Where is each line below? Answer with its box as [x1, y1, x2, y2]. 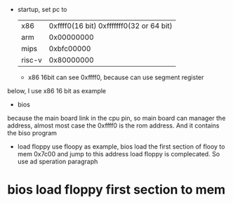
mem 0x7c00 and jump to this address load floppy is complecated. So [17, 150, 220, 158]
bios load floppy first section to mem [7, 182, 226, 198]
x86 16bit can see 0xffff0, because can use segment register [27, 73, 204, 81]
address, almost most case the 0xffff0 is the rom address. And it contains [7, 121, 220, 130]
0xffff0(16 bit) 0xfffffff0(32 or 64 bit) [48, 21, 173, 30]
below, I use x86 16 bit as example [7, 87, 107, 95]
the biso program [7, 129, 58, 137]
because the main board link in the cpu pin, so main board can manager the [7, 114, 226, 122]
